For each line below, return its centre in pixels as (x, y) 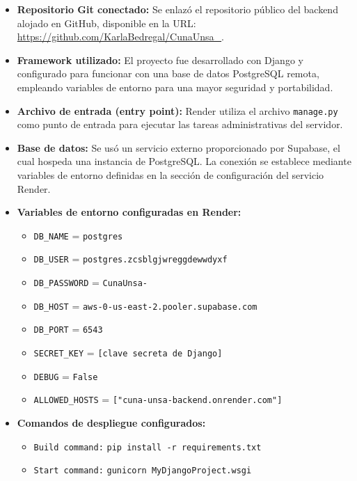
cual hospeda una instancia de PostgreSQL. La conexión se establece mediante (184, 161)
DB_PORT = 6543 (68, 329)
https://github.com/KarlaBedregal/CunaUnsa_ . (121, 37)
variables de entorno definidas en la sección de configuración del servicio (170, 175)
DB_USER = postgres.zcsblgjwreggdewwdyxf (130, 259)
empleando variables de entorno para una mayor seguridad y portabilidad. (175, 87)
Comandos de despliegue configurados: (111, 423)
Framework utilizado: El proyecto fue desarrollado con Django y (160, 60)
